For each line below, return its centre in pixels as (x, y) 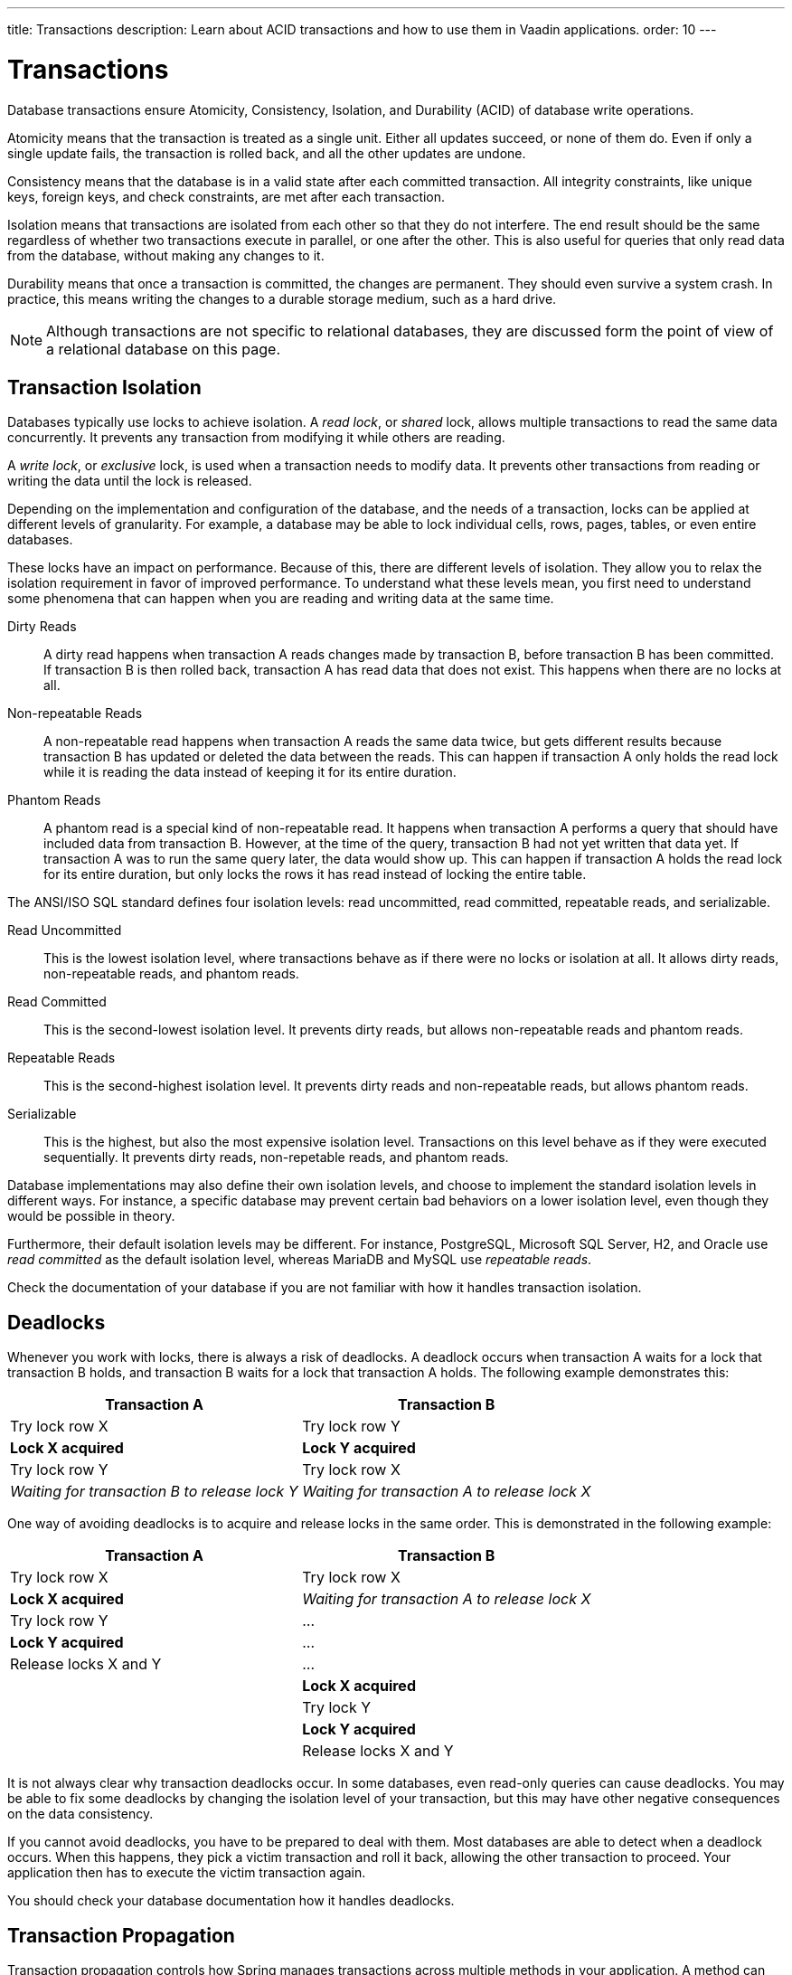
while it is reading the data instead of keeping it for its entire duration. (250, 772)
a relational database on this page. (164, 349)
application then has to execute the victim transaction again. (187, 1873)
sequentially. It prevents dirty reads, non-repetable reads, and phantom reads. (276, 1158)
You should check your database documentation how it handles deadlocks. (231, 1901)
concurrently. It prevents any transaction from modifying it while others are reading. (256, 438)
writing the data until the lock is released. (130, 481)
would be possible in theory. (91, 1216)
